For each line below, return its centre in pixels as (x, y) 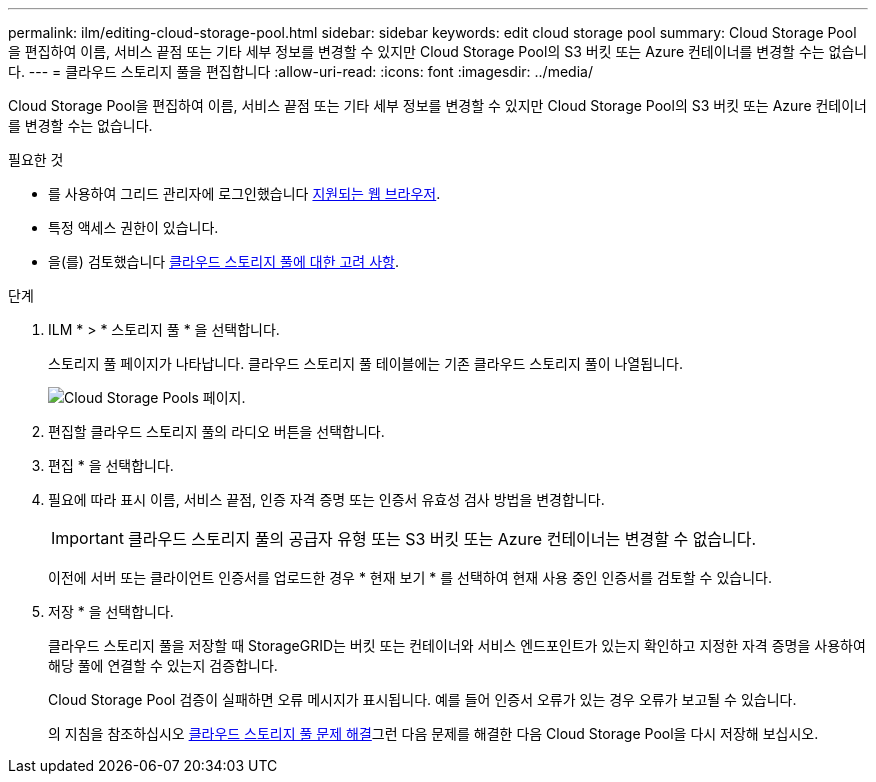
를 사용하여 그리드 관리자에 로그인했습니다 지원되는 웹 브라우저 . (244, 193)
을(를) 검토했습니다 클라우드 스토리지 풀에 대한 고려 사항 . (223, 261)
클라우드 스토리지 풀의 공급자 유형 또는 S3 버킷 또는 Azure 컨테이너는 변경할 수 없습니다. (442, 539)
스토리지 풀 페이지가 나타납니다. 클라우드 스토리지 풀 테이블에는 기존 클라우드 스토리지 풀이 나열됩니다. (365, 363)
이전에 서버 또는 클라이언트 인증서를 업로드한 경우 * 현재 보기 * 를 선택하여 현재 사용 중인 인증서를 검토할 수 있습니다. (410, 577)
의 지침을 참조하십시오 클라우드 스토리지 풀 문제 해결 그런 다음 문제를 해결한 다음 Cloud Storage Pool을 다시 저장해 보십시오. (433, 733)
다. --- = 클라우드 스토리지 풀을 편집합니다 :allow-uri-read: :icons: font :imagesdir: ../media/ (300, 71)
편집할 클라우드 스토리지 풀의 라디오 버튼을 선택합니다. (216, 431)
